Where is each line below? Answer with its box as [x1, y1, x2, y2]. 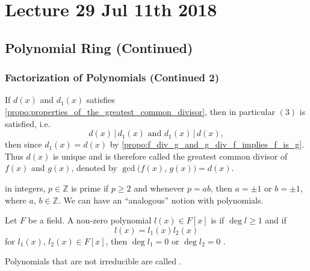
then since [5, 138, 42, 151]
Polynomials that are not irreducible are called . [5, 255, 182, 267]
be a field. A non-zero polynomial [28, 214, 152, 226]
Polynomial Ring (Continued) [5, 38, 193, 57]
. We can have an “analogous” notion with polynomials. [58, 193, 264, 206]
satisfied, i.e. [5, 117, 51, 129]
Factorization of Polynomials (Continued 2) [5, 70, 219, 85]
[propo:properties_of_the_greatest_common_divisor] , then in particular [5, 105, 275, 117]
